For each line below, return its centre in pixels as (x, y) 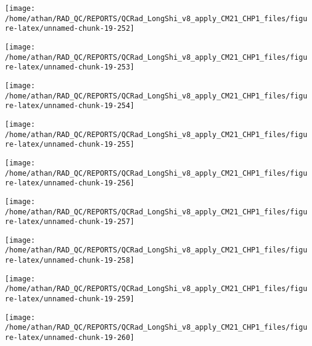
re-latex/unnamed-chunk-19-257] (70, 222)
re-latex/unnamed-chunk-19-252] (70, 29)
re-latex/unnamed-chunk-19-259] (70, 299)
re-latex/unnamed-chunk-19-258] (70, 261)
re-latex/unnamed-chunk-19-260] (70, 338)
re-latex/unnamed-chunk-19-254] (70, 106)
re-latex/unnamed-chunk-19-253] (70, 67)
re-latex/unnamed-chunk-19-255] (70, 145)
